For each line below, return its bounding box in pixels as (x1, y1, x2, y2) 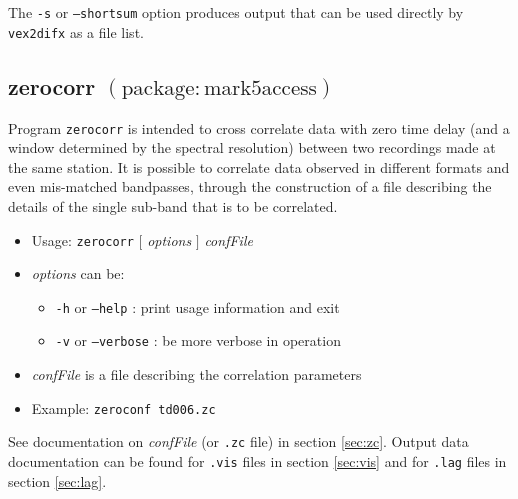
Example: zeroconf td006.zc (31, 397, 216, 418)
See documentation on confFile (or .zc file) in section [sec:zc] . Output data (8, 431, 469, 452)
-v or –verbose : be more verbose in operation (55, 330, 341, 351)
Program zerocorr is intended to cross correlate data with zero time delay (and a (8, 117, 510, 138)
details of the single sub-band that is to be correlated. (8, 195, 338, 216)
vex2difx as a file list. (8, 21, 144, 42)
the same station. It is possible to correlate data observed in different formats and (8, 156, 510, 177)
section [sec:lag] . (8, 470, 107, 491)
